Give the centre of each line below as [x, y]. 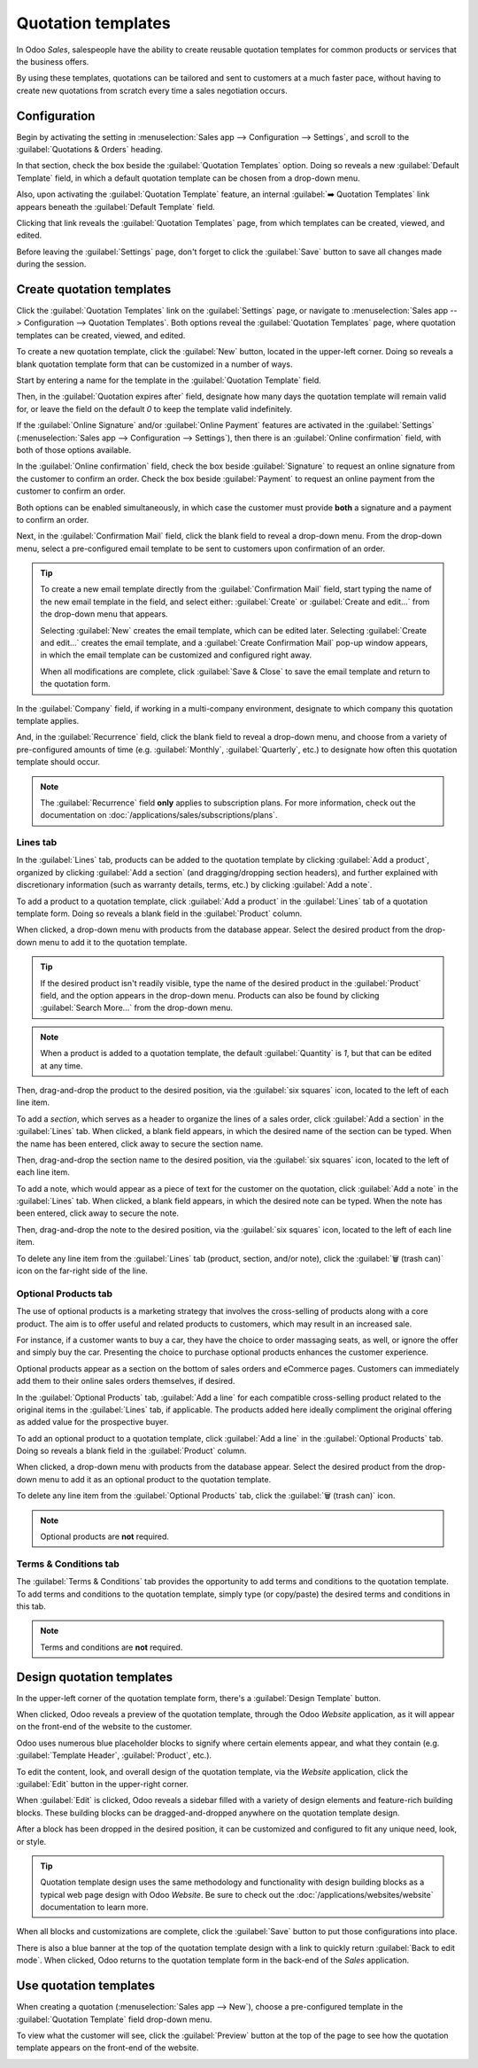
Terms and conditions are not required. [112, 1647]
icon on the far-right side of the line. [82, 1271]
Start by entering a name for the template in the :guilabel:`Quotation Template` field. [169, 380]
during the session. [51, 264]
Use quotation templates [86, 1986]
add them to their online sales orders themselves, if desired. [126, 1381]
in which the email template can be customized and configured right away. [176, 655]
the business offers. [53, 61]
